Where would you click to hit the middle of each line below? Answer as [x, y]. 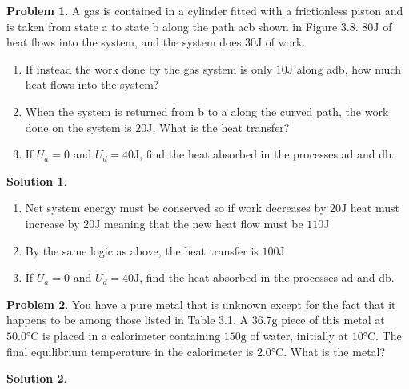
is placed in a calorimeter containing [131, 335]
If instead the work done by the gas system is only [149, 68]
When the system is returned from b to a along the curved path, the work [207, 111]
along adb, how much [349, 68]
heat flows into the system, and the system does [124, 42]
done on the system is [78, 127]
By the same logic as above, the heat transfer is [142, 250]
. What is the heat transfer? [221, 127]
